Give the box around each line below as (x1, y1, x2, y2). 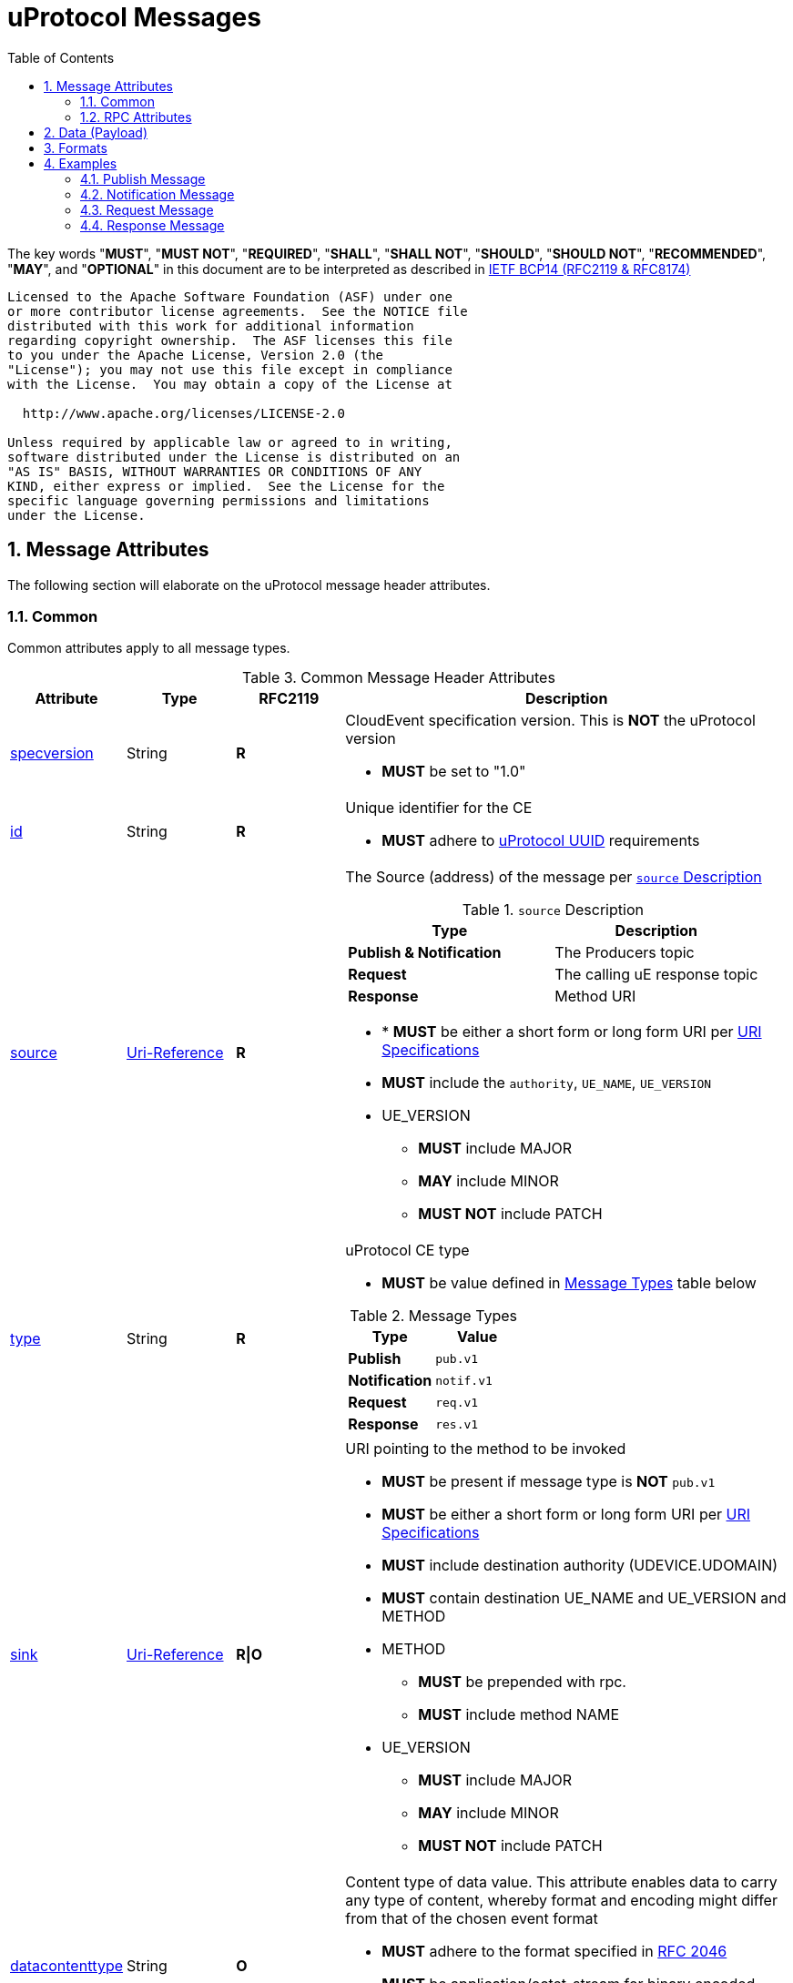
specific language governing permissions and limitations (7, 493, 430, 508)
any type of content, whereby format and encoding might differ (345, 1891, 778, 1910)
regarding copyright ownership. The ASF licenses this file (7, 332, 452, 348)
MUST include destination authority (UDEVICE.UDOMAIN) (381, 1556, 778, 1575)
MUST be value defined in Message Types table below (381, 1274, 757, 1293)
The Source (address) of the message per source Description (345, 868, 762, 887)
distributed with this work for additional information (7, 318, 414, 333)
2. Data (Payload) (44, 124, 148, 140)
